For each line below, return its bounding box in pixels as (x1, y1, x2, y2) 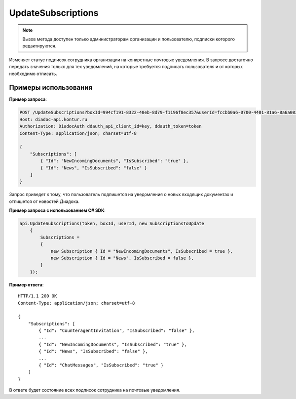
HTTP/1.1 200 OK (18, 293, 57, 299)
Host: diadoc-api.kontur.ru (19, 117, 87, 122)
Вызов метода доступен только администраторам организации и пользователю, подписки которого (22, 36, 235, 42)
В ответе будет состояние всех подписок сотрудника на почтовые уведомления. (9, 387, 181, 393)
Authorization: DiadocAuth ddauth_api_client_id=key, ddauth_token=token (19, 123, 202, 129)
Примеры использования (9, 83, 93, 92)
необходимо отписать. (9, 71, 58, 77)
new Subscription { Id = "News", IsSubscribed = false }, (50, 255, 194, 261)
